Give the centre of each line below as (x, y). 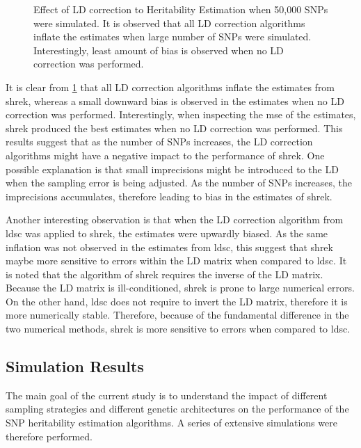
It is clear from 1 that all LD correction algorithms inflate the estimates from (170, 87)
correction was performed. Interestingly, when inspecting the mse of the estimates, (181, 114)
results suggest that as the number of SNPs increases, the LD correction (159, 142)
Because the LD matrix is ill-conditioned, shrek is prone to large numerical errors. (180, 288)
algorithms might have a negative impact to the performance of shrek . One (165, 155)
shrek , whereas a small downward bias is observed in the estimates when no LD (175, 101)
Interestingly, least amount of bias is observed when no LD (159, 50)
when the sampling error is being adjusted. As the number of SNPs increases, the (179, 183)
